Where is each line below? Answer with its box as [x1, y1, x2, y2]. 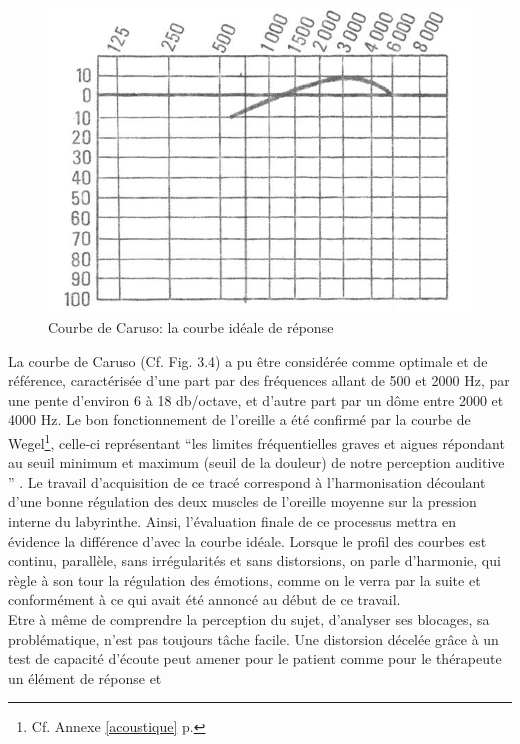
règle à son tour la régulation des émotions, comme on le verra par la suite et [8, 569, 481, 590]
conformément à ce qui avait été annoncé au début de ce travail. [8, 589, 401, 610]
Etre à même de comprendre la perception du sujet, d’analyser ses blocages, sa [8, 608, 490, 629]
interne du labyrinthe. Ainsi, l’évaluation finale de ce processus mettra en [8, 511, 457, 531]
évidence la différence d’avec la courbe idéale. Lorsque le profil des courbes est [8, 530, 487, 551]
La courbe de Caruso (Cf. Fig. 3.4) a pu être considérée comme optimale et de [8, 350, 488, 371]
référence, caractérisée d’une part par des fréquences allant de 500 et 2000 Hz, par [8, 370, 510, 391]
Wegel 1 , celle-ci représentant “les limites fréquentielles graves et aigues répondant [8, 429, 505, 453]
